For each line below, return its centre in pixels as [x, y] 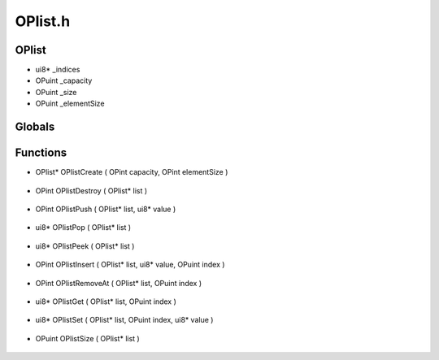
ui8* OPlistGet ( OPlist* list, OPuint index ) [106, 301]
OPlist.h [43, 21]
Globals [35, 127]
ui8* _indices [58, 70]
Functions [41, 153]
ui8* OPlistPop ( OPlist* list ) [83, 228]
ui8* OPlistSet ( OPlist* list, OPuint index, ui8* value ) [124, 320]
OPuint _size [56, 92]
